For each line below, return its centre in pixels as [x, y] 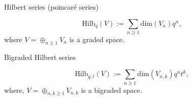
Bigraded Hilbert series [40, 57]
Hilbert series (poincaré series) [51, 7]
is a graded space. [97, 39]
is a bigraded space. [111, 90]
